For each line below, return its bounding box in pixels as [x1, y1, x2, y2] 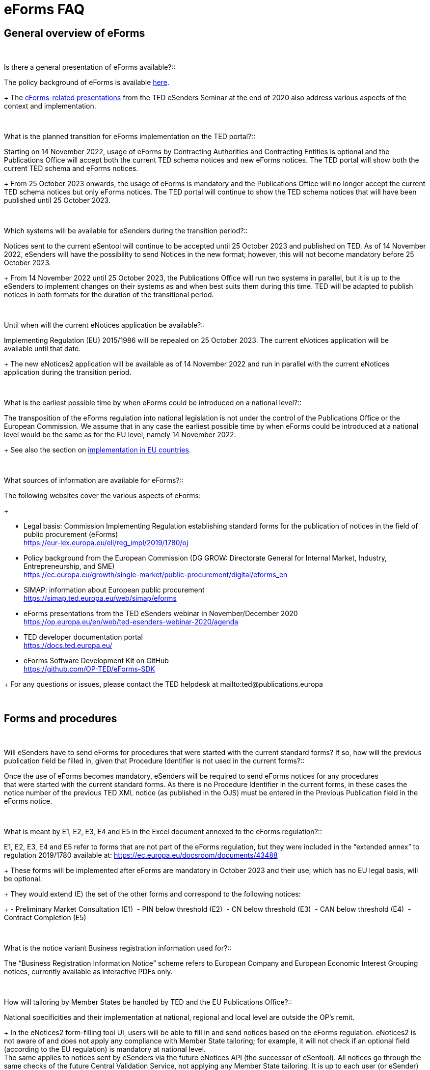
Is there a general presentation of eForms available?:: [4, 63, 176, 72]
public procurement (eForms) [24, 530, 118, 539]
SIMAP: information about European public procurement [24, 586, 205, 594]
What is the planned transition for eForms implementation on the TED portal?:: [4, 132, 256, 141]
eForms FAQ [4, 1, 85, 18]
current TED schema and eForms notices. [4, 164, 138, 173]
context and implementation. [4, 102, 96, 111]
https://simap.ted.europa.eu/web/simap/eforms [24, 594, 177, 603]
